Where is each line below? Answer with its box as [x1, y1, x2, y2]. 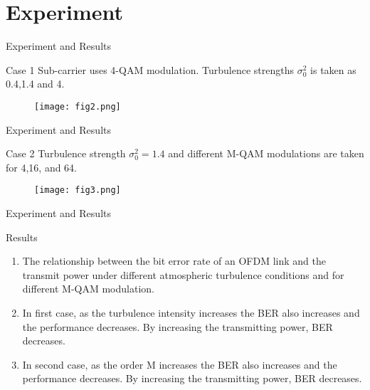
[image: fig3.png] [34, 185, 121, 196]
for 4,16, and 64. [6, 159, 78, 174]
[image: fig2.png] [34, 101, 121, 112]
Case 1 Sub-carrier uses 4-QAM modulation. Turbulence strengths [6, 62, 295, 77]
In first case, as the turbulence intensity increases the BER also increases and [22, 305, 360, 320]
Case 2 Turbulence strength [6, 146, 126, 161]
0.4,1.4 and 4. [6, 76, 65, 91]
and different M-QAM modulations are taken [168, 146, 364, 161]
